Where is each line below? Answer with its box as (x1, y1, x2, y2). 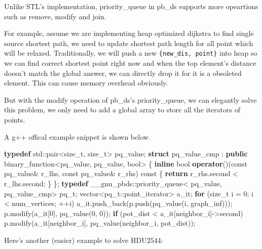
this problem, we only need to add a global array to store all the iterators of (4, 104, 240, 115)
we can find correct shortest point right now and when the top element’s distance (4, 58, 256, 68)
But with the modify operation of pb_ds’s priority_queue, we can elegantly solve (4, 94, 257, 105)
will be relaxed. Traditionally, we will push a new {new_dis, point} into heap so (4, 48, 257, 58)
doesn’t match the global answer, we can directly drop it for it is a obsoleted (4, 67, 242, 78)
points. (4, 114, 25, 124)
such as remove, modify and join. (4, 11, 106, 21)
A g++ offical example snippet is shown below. (4, 131, 151, 142)
